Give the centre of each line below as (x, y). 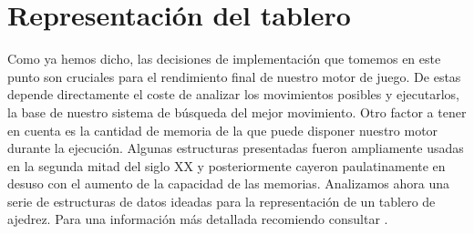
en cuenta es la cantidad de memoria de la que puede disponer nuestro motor (223, 130)
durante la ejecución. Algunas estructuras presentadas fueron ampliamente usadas (236, 148)
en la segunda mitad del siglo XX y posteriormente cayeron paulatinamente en (227, 165)
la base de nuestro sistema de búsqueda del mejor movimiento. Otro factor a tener (237, 112)
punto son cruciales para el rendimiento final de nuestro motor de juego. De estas (234, 76)
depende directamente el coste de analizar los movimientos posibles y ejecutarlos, (233, 94)
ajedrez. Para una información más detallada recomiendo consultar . (198, 219)
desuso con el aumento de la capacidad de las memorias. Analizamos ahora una (228, 183)
